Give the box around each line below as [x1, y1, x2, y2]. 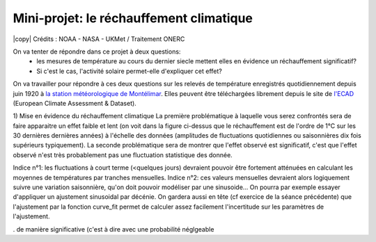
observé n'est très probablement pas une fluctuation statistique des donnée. [13, 150, 233, 159]
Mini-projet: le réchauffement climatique [13, 10, 253, 26]
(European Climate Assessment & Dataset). [13, 99, 137, 107]
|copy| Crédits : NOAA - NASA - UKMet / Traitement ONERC [13, 35, 185, 43]
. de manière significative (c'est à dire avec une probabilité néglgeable [13, 225, 214, 233]
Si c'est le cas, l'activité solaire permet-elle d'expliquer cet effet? [36, 67, 223, 75]
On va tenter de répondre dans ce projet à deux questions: [13, 47, 181, 56]
